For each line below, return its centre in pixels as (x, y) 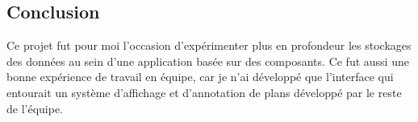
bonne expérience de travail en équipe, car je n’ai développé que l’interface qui (200, 77)
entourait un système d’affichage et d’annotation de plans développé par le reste (204, 92)
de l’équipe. (35, 108)
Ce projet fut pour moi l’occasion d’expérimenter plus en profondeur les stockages (209, 45)
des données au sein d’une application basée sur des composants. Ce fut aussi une (208, 61)
